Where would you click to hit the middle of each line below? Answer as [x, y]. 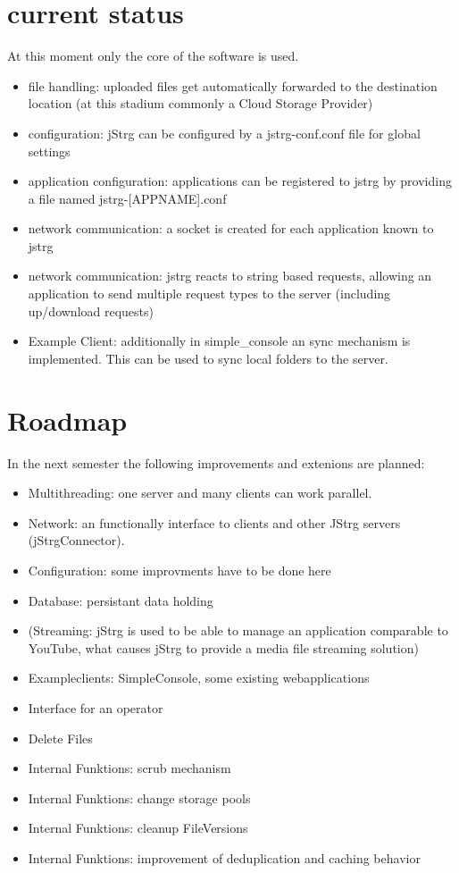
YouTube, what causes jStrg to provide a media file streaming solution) [223, 647]
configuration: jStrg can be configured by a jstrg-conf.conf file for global [224, 133]
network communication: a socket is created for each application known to [231, 228]
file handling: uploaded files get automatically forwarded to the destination [233, 85]
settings [49, 151]
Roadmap [67, 420]
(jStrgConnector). [76, 540]
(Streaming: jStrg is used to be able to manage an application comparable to [238, 630]
